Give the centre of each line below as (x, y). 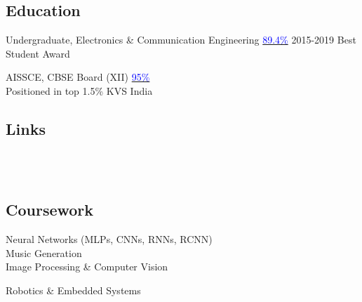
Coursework (50, 210)
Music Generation (44, 252)
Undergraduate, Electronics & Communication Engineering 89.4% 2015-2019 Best (181, 40)
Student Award (38, 53)
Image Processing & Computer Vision (87, 267)
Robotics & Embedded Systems (73, 290)
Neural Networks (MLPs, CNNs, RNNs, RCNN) (109, 239)
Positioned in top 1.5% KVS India (79, 90)
